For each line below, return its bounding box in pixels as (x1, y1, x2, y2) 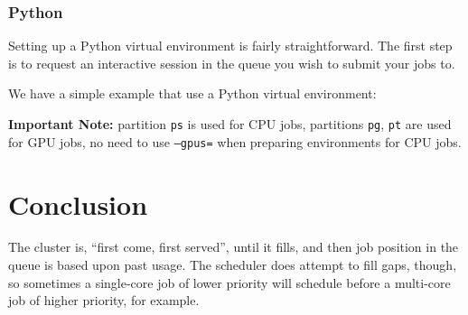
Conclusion (8, 185, 148, 222)
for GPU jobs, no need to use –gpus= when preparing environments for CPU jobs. (8, 132, 462, 151)
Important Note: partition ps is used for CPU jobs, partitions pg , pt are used (8, 115, 452, 133)
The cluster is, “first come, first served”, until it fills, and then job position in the (8, 237, 459, 256)
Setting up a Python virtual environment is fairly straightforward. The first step (8, 36, 453, 55)
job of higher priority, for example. (8, 291, 200, 310)
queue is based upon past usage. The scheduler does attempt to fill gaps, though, (8, 255, 457, 274)
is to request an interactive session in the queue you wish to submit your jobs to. (8, 53, 455, 72)
